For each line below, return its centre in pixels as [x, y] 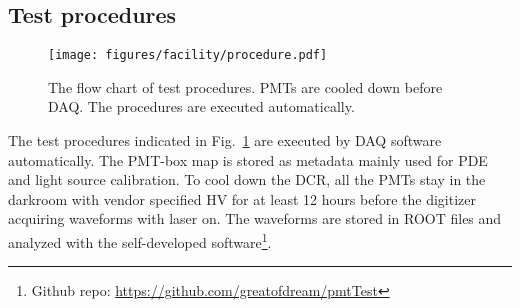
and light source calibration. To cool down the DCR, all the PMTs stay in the [247, 179]
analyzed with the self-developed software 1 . [140, 240]
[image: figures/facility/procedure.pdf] [188, 55]
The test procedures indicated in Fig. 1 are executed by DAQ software [225, 140]
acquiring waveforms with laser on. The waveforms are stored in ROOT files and [255, 218]
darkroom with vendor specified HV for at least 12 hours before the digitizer [242, 198]
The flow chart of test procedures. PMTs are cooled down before [245, 86]
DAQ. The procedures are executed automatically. [201, 106]
